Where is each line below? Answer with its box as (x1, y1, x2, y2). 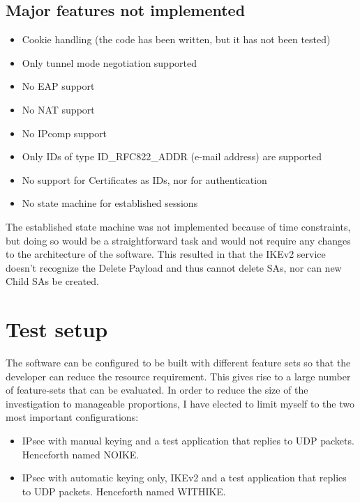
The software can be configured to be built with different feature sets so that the (6, 355, 351, 370)
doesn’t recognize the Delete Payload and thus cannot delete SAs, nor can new (6, 260, 342, 274)
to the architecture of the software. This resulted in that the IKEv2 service (6, 247, 326, 261)
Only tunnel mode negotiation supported (22, 55, 197, 70)
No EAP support (22, 79, 95, 93)
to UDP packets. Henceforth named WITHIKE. (22, 483, 226, 498)
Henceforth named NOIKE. (22, 447, 140, 461)
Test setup (6, 315, 108, 343)
